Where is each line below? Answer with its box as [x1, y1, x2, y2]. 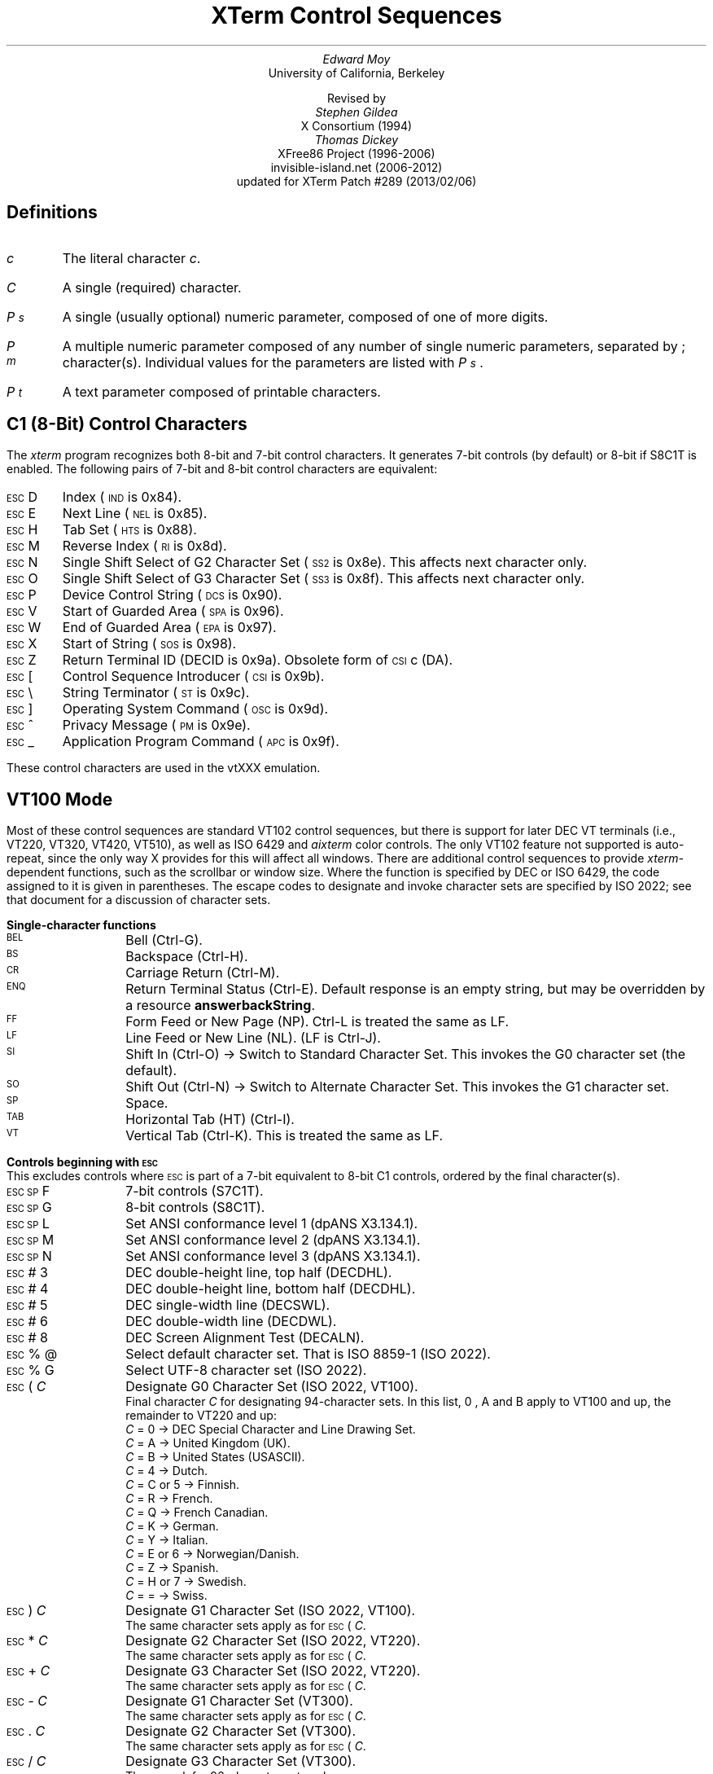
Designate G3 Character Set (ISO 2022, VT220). [125, 1662, 421, 1680]
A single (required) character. [62, 279, 242, 296]
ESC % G [7, 1362, 55, 1379]
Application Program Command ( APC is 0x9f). [62, 733, 339, 750]
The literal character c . [62, 249, 201, 266]
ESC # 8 [7, 1329, 48, 1346]
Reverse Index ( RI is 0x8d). [62, 538, 227, 555]
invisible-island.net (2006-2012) [270, 160, 443, 174]
